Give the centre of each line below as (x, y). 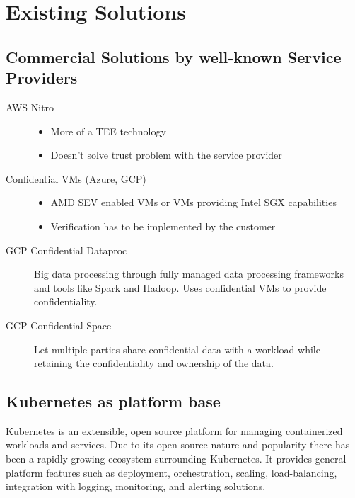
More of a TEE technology (108, 131)
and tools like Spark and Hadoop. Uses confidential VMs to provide (180, 287)
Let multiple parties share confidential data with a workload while (177, 349)
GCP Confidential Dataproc (66, 250)
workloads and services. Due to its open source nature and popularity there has (178, 445)
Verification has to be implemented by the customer (163, 226)
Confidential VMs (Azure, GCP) (76, 178)
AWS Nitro (30, 107)
